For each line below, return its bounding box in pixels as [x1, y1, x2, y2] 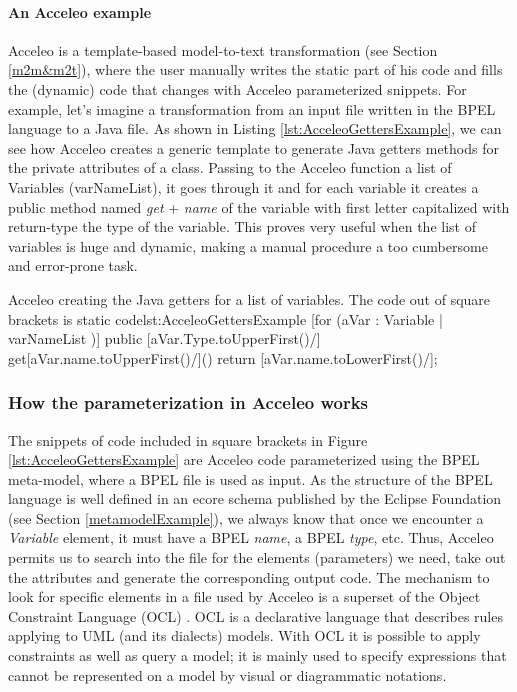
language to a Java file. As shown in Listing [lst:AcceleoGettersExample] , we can [8, 118, 502, 139]
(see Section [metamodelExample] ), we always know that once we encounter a [8, 507, 484, 528]
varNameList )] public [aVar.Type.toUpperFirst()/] [8, 328, 321, 349]
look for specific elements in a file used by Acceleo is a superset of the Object [8, 586, 481, 607]
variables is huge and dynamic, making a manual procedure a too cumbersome [8, 235, 488, 256]
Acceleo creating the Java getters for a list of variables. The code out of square [8, 288, 491, 309]
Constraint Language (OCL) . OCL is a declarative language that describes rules [8, 605, 503, 626]
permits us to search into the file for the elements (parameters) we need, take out [8, 547, 506, 568]
